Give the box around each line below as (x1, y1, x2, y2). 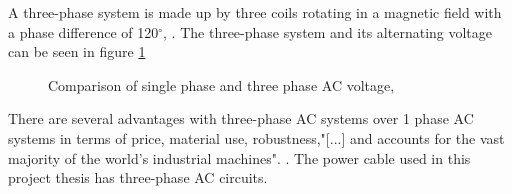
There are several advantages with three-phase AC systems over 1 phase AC (8, 108, 474, 129)
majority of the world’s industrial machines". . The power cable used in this (8, 147, 471, 168)
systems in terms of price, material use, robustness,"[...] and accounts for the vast (8, 127, 505, 148)
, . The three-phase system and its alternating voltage (163, 21, 493, 42)
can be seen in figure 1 (8, 41, 146, 62)
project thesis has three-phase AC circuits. (8, 167, 268, 188)
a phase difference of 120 (8, 21, 159, 42)
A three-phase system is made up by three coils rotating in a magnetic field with (8, 2, 502, 22)
